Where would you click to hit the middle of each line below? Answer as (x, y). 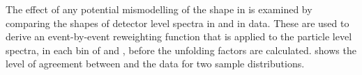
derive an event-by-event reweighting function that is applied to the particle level (179, 36)
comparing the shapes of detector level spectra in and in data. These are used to (178, 23)
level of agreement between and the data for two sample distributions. (155, 64)
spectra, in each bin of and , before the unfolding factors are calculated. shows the (181, 50)
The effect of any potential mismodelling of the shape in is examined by (159, 9)
